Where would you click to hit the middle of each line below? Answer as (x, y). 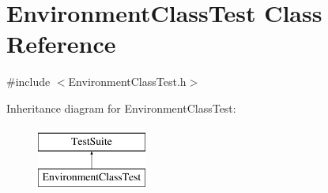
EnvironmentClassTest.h (127, 82)
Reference (61, 44)
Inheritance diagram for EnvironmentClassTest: (121, 108)
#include (28, 82)
